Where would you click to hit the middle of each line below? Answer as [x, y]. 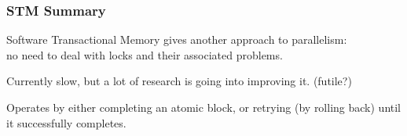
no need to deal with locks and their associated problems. [145, 54]
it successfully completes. [66, 122]
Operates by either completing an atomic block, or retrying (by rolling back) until [204, 107]
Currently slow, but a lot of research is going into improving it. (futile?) [179, 81]
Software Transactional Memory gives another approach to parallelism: [177, 39]
